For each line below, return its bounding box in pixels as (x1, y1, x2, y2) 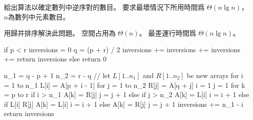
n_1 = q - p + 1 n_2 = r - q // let (4, 70, 110, 80)
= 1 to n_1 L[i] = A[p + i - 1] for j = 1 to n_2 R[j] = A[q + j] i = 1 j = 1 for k (4, 80, 245, 90)
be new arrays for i (187, 70, 243, 80)
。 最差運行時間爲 (139, 28, 196, 38)
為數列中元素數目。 (8, 11, 70, 21)
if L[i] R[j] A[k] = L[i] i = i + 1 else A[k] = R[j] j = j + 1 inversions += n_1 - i (4, 99, 243, 109)
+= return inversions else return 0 (4, 54, 107, 64)
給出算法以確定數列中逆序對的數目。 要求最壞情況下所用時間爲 (4, 2, 205, 12)
